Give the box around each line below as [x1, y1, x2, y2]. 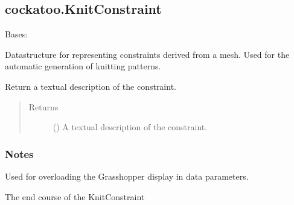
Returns [28, 100, 59, 113]
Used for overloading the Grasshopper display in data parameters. [5, 169, 249, 182]
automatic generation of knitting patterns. [5, 60, 161, 72]
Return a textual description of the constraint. [5, 80, 176, 92]
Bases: [5, 28, 28, 40]
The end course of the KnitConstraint [5, 190, 145, 203]
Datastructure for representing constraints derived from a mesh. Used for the [5, 48, 290, 60]
